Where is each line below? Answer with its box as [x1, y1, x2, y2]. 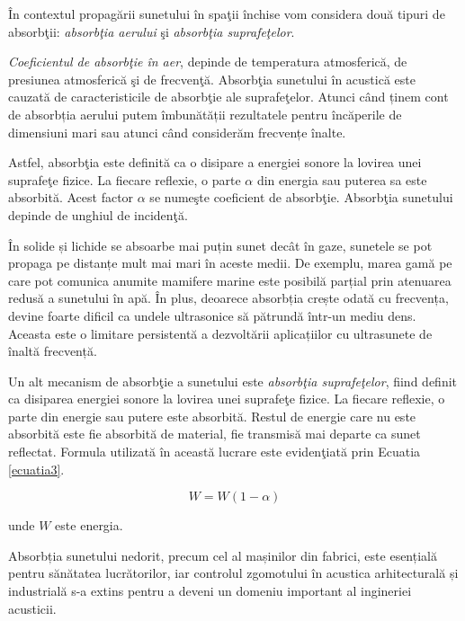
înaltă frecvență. [8, 342, 97, 360]
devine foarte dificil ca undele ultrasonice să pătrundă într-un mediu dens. [8, 306, 416, 324]
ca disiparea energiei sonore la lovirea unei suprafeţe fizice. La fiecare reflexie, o [8, 389, 445, 408]
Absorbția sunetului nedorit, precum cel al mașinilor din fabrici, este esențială [8, 546, 437, 564]
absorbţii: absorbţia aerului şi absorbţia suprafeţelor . [8, 22, 295, 40]
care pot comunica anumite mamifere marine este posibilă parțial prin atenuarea [8, 271, 452, 289]
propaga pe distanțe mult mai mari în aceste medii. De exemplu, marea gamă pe [8, 253, 452, 272]
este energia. [55, 516, 123, 535]
